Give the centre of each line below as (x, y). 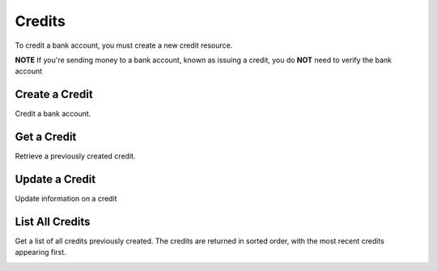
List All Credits (53, 221)
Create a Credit (54, 94)
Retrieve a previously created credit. (75, 156)
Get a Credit (46, 137)
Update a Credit (55, 179)
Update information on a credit (66, 199)
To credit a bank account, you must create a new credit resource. (124, 45)
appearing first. (40, 252)
